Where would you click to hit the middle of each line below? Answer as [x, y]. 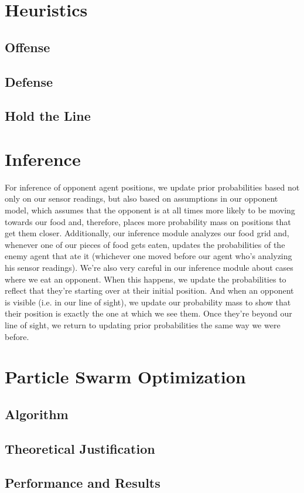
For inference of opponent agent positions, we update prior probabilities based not [152, 187]
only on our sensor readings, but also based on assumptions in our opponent [141, 198]
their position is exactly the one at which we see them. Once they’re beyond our [148, 313]
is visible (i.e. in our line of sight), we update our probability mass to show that [148, 302]
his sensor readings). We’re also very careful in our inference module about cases [149, 267]
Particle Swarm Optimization [125, 377]
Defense [29, 81]
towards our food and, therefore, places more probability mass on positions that [148, 221]
